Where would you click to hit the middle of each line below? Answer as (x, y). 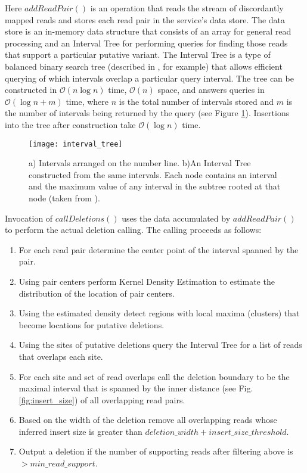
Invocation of (29, 218)
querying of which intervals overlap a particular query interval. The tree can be (149, 78)
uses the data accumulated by (176, 218)
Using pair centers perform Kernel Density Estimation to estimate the (147, 281)
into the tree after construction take (70, 124)
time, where (87, 101)
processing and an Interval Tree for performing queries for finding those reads (146, 43)
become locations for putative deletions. (92, 324)
